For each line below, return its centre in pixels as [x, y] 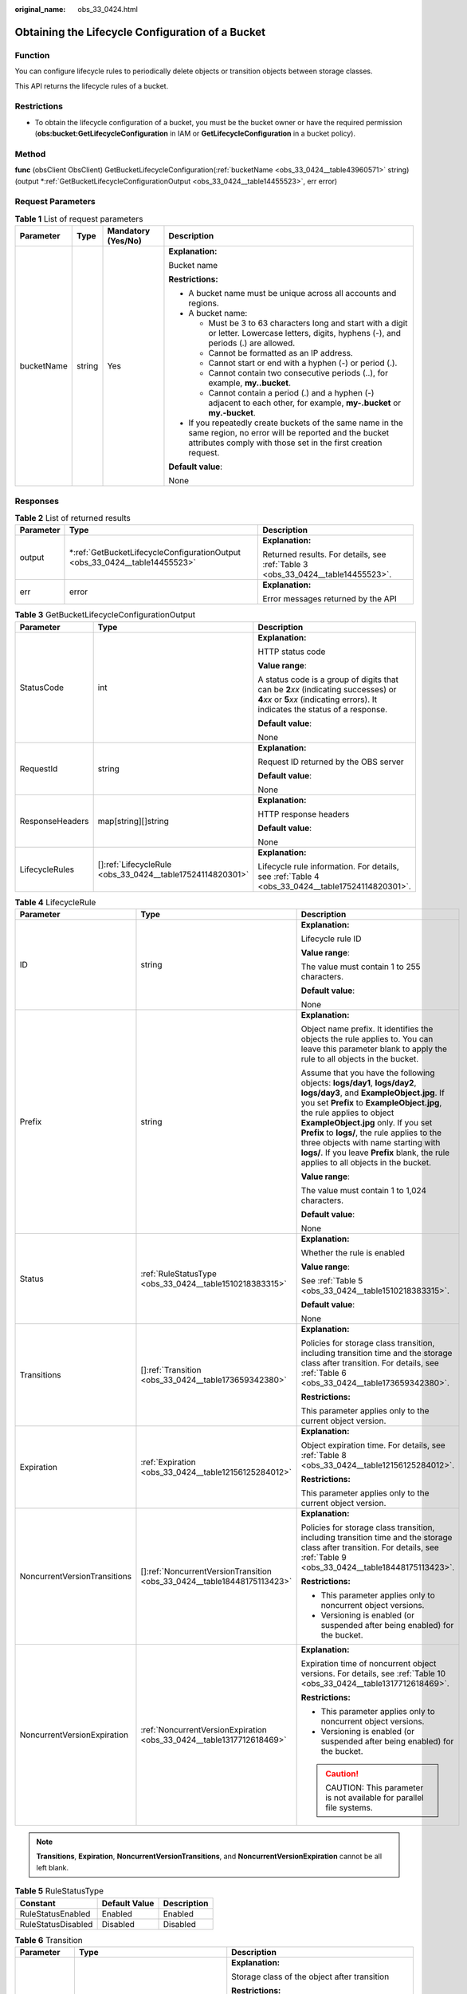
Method [30, 154]
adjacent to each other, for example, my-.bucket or [305, 403]
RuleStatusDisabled [56, 1924]
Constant [37, 1903]
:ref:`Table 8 [324, 1455]
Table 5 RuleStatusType [59, 1891]
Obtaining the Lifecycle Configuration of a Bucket [140, 32]
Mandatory [129, 231]
